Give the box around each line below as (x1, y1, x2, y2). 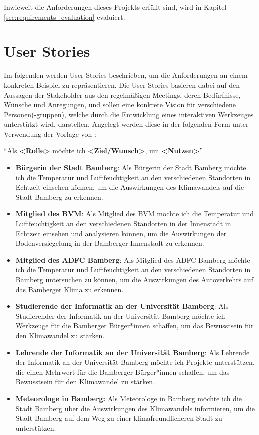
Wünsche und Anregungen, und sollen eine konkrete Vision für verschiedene (4, 99, 236, 110)
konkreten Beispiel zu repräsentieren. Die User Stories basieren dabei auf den (4, 79, 240, 90)
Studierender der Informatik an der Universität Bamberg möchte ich (15, 310, 225, 321)
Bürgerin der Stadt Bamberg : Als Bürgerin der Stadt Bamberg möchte (15, 162, 246, 173)
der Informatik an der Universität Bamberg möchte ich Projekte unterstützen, (15, 357, 255, 367)
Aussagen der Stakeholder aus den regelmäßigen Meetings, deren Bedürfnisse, (4, 89, 241, 100)
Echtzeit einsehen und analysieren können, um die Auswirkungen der (15, 228, 227, 238)
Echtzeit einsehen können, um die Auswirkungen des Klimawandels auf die (15, 182, 244, 192)
